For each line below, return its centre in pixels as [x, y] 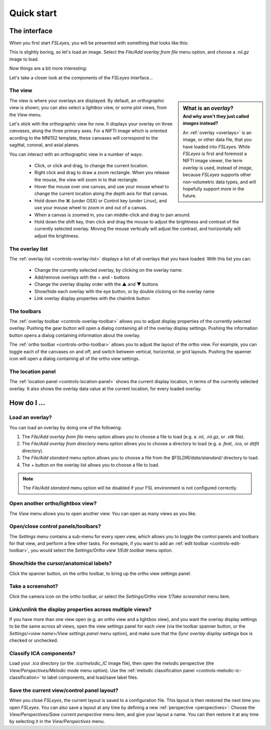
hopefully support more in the [214, 189]
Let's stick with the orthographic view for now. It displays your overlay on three [91, 124]
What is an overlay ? [208, 108]
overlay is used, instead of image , [218, 168]
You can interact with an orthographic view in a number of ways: [76, 154]
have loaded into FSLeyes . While [217, 147]
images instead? [200, 124]
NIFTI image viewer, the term [213, 161]
